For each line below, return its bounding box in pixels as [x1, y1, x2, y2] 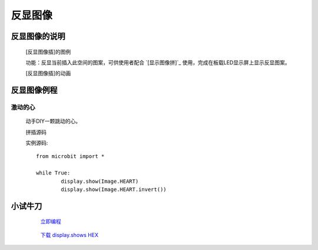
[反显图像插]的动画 [25, 70, 71, 77]
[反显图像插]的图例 [25, 48, 71, 55]
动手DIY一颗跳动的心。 [25, 118, 81, 125]
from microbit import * [36, 153, 105, 160]
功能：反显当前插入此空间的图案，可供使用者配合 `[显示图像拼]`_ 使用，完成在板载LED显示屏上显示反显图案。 [25, 59, 290, 66]
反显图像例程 [11, 85, 58, 96]
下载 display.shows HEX [40, 231, 99, 238]
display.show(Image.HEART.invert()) [61, 186, 167, 193]
